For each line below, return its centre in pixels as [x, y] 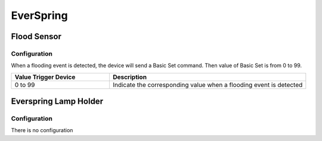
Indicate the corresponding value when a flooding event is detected [208, 85]
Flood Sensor [36, 36]
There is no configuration [42, 130]
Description [130, 77]
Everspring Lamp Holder [57, 102]
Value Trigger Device [45, 77]
